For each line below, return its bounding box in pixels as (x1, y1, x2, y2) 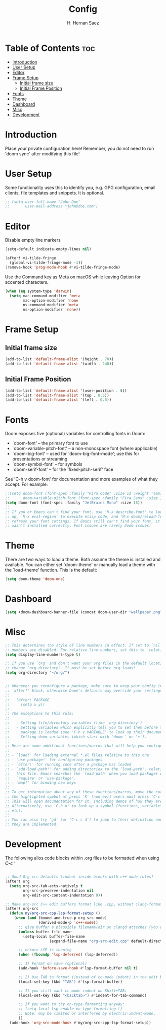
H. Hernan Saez (67, 20, 99, 26)
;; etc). (5, 808, 23, 813)
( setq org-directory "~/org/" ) (5, 670, 70, 675)
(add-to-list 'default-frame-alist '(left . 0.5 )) (5, 397, 112, 402)
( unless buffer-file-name (18, 929, 72, 934)
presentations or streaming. (12, 456, 69, 462)
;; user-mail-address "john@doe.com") (5, 204, 98, 209)
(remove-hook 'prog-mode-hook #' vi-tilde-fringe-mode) (5, 264, 121, 270)
